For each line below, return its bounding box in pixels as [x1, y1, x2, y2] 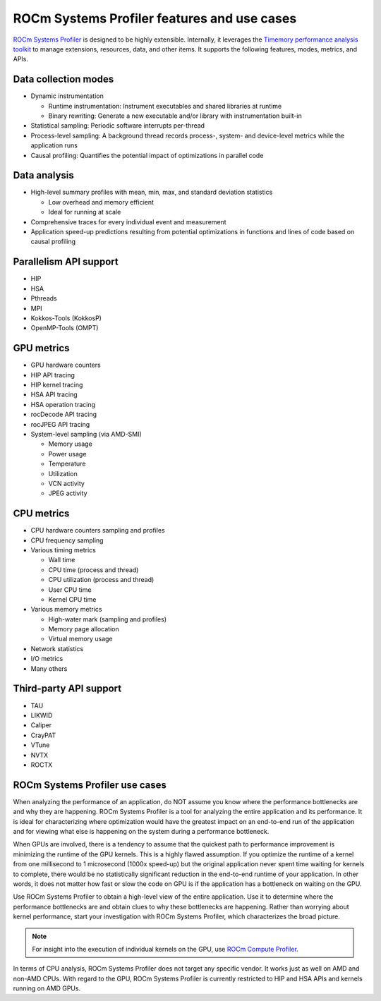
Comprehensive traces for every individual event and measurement [30, 217, 226, 226]
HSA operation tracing [30, 400, 95, 408]
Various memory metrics [30, 605, 102, 614]
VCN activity [48, 479, 85, 487]
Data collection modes [13, 73, 114, 85]
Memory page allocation [48, 625, 119, 633]
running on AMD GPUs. [13, 984, 81, 993]
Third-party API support [13, 683, 122, 695]
